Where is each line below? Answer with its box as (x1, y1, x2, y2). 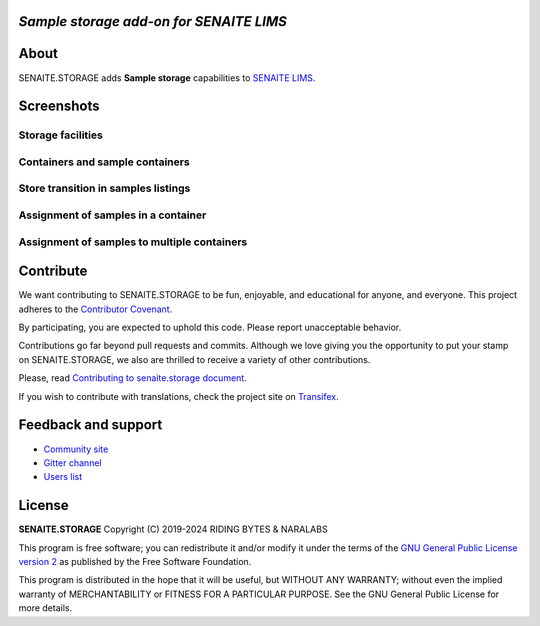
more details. (18, 602, 73, 614)
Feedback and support (18, 416, 163, 434)
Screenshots (18, 98, 100, 115)
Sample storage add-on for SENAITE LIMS (18, 13, 287, 30)
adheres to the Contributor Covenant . (18, 303, 173, 315)
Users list (43, 471, 83, 483)
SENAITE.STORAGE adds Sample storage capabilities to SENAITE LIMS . (18, 71, 316, 84)
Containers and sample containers (18, 155, 190, 169)
